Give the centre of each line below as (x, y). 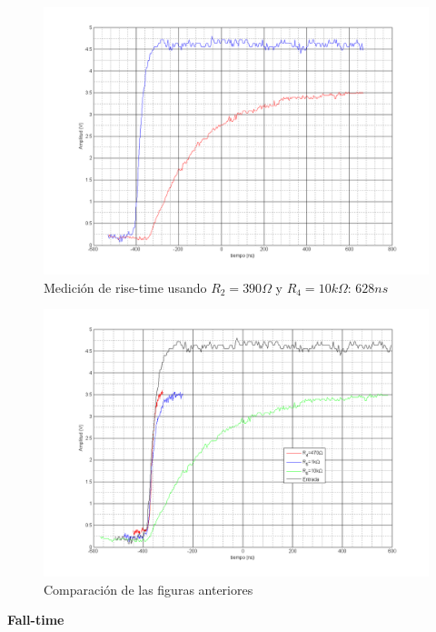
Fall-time (36, 620)
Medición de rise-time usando (125, 287)
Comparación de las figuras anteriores (149, 589)
